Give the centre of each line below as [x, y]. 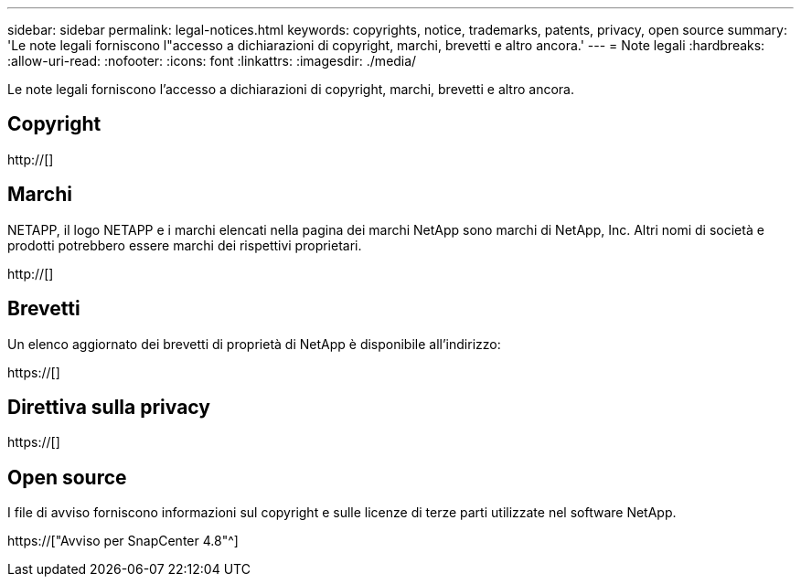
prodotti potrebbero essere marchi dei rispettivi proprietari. [185, 245]
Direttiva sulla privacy [109, 407]
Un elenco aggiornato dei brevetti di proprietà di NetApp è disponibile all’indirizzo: [254, 344]
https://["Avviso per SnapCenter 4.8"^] [123, 541]
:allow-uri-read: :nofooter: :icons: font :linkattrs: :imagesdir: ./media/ [212, 61]
